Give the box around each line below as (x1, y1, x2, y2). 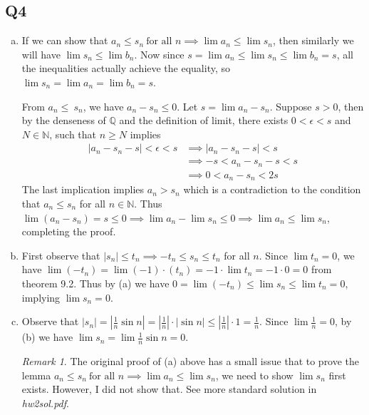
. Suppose (269, 98, 312, 113)
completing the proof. (21, 224, 116, 239)
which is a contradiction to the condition (183, 182, 361, 197)
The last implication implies (21, 182, 145, 197)
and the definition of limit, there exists (119, 113, 289, 128)
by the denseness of (21, 113, 106, 128)
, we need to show (215, 367, 293, 382)
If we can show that (21, 33, 108, 48)
